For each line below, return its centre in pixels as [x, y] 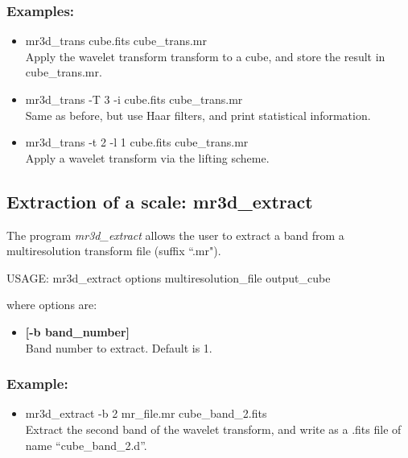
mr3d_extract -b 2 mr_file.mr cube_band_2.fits [146, 413]
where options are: [52, 305]
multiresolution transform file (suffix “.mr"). [114, 251]
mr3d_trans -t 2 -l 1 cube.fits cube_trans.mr [137, 142]
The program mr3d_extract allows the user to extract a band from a [175, 235]
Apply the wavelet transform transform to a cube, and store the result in [205, 56]
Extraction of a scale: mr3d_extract [160, 201]
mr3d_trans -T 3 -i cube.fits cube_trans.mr [134, 99]
